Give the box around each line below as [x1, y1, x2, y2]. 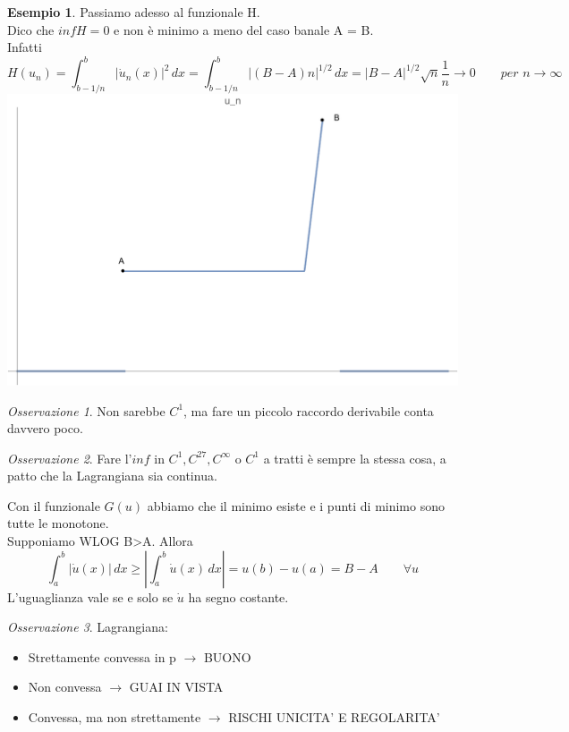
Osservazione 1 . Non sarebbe [7, 401, 166, 420]
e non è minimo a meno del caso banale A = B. [114, 20, 374, 38]
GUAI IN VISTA [129, 677, 224, 696]
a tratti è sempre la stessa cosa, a [263, 448, 446, 467]
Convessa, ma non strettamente [28, 708, 201, 727]
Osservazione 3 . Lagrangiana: [7, 617, 168, 636]
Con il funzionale [7, 496, 100, 515]
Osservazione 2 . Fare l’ [7, 448, 132, 467]
